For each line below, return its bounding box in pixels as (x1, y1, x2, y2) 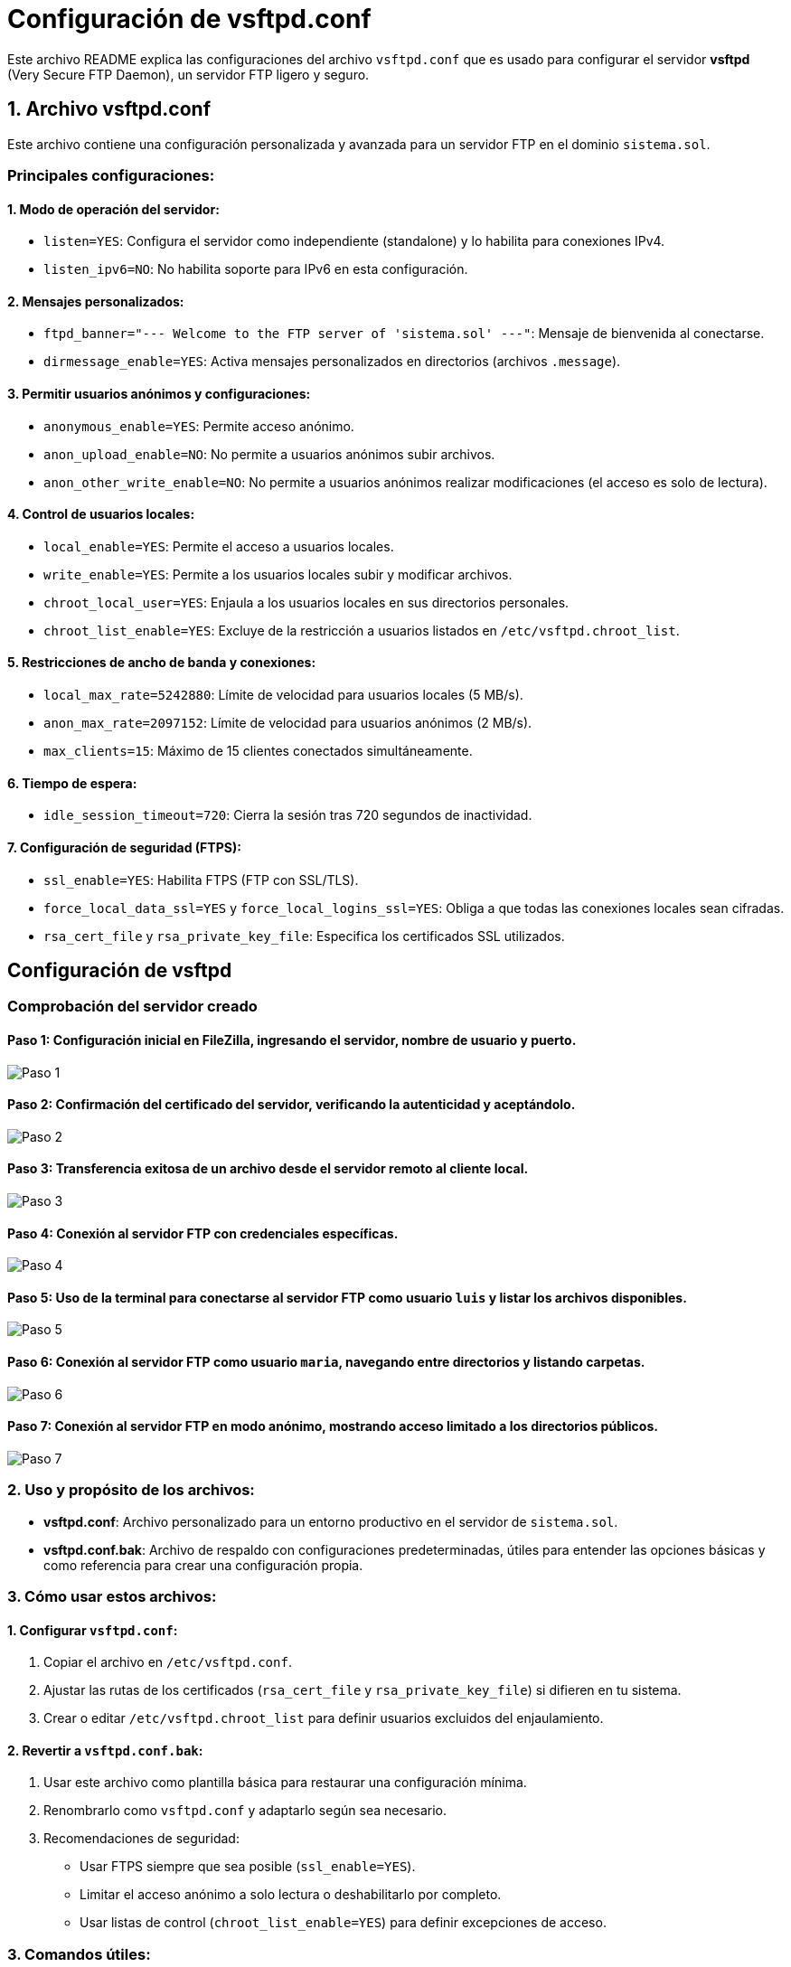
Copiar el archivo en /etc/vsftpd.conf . (43, 1654, 292, 1671)
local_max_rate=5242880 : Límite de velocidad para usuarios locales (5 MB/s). (43, 687, 523, 703)
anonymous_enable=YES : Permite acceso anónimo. (43, 418, 354, 434)
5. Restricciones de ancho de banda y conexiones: (7, 654, 316, 671)
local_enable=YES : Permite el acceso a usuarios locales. (43, 538, 394, 554)
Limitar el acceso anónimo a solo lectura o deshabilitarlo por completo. (80, 1887, 502, 1903)
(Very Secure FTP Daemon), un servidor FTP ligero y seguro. (7, 66, 370, 82)
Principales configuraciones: (7, 165, 215, 184)
